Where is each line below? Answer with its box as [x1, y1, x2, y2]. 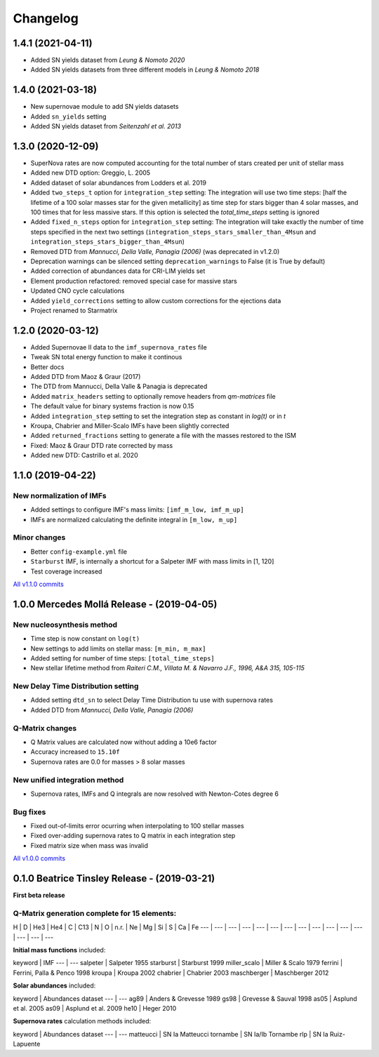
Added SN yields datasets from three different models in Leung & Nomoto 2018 [30, 65, 260, 74]
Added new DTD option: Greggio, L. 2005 [30, 168, 151, 177]
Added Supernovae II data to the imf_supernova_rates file [30, 343, 207, 351]
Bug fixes [13, 807, 46, 817]
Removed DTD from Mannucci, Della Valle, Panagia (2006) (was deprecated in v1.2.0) [30, 247, 280, 255]
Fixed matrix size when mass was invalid [30, 841, 149, 849]
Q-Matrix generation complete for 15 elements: [13, 908, 177, 918]
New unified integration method [13, 775, 124, 785]
